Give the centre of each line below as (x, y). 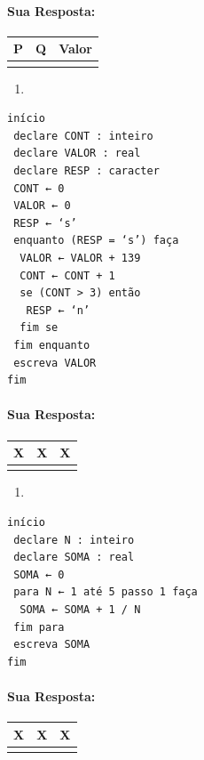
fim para (39, 627)
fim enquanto (52, 345)
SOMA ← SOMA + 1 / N (80, 609)
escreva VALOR (55, 363)
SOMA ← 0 (39, 574)
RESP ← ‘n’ (58, 310)
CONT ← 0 (39, 188)
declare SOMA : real (74, 558)
